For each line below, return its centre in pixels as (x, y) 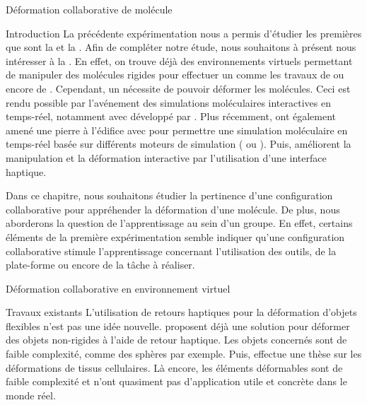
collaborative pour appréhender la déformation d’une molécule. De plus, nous (173, 209)
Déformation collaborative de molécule (89, 9)
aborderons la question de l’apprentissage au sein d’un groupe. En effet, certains (179, 223)
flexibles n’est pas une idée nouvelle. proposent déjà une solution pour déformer (178, 325)
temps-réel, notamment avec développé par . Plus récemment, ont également (171, 116)
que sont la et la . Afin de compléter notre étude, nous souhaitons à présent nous (181, 47)
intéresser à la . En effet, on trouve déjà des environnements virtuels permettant (179, 60)
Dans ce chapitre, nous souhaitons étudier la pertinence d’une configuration (169, 195)
